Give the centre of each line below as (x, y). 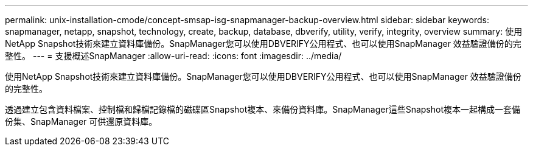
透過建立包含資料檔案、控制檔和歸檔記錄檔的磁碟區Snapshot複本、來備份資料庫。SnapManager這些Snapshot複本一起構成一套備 (263, 109)
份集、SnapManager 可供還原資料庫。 (81, 121)
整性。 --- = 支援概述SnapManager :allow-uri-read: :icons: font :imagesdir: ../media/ (173, 56)
